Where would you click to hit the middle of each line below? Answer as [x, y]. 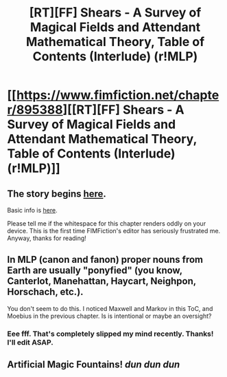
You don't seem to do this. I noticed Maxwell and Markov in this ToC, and [110, 308]
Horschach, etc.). [45, 292]
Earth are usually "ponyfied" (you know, [95, 271]
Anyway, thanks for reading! [47, 238]
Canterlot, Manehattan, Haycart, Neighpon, [102, 281]
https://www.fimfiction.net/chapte [118, 95]
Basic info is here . [32, 210]
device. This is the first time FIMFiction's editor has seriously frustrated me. [114, 231]
